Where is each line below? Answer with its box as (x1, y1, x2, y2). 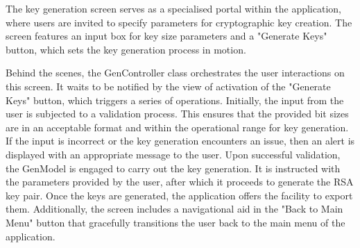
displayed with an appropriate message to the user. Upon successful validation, (6, 147, 341, 161)
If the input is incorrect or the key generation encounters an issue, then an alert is (6, 133, 355, 148)
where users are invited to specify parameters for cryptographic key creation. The (6, 15, 352, 29)
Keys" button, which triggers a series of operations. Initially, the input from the (6, 92, 344, 107)
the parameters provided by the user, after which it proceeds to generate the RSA (6, 174, 354, 189)
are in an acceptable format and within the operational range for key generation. (6, 119, 349, 134)
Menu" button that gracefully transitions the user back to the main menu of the (6, 215, 345, 229)
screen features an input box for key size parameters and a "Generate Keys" (6, 28, 327, 43)
